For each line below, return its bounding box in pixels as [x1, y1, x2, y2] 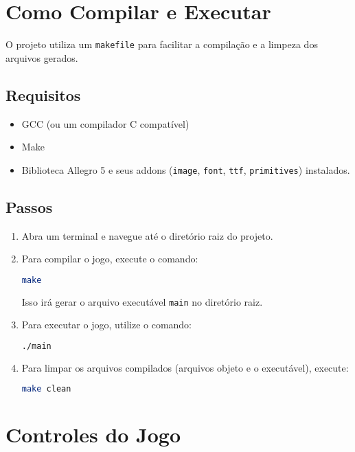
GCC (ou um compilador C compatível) [21, 116, 190, 131]
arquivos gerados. [5, 50, 78, 65]
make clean [21, 384, 71, 394]
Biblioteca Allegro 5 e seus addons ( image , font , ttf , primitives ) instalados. [21, 162, 350, 177]
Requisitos [5, 84, 81, 105]
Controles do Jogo [5, 420, 181, 449]
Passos [5, 196, 53, 217]
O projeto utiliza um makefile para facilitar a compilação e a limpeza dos [5, 37, 318, 52]
